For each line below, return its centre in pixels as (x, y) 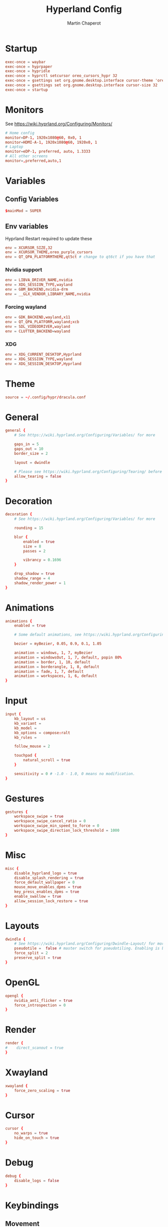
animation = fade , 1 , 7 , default (49, 672)
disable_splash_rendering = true (49, 878)
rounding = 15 (29, 528)
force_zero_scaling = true (42, 1090)
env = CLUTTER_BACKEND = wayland (38, 331)
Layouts (22, 926)
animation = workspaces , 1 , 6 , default (56, 676)
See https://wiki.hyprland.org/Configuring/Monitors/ (59, 124)
